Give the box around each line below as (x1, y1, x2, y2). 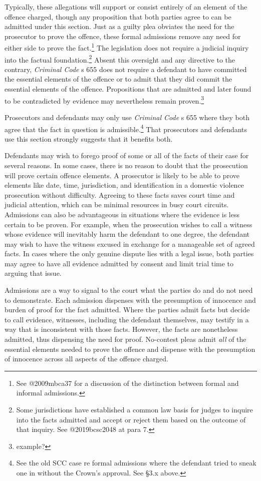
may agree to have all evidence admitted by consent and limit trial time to (5, 258, 234, 268)
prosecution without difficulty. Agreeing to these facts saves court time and (5, 189, 235, 200)
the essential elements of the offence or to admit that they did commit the (5, 74, 232, 84)
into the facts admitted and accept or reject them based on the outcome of (16, 414, 246, 424)
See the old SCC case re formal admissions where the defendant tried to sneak (16, 457, 256, 468)
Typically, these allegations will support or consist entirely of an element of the (5, 2, 247, 12)
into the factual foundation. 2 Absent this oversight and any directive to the (5, 53, 235, 65)
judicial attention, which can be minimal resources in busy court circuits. (5, 199, 229, 210)
